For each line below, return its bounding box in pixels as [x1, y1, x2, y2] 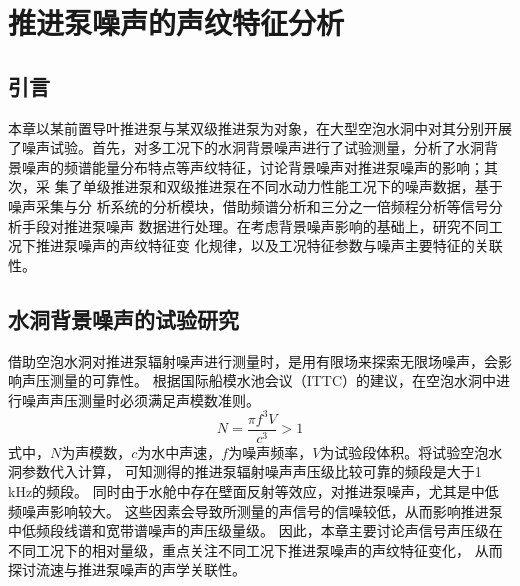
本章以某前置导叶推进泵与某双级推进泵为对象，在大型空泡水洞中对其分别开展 [8, 117, 512, 138]
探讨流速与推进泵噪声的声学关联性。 [8, 559, 246, 580]
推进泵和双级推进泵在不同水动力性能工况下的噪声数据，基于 [110, 176, 503, 197]
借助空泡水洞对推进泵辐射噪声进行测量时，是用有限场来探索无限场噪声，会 [8, 350, 498, 371]
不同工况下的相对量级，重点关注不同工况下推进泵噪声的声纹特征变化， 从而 [8, 539, 503, 560]
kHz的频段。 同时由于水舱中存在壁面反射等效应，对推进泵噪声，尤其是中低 [8, 481, 499, 502]
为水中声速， [137, 441, 222, 462]
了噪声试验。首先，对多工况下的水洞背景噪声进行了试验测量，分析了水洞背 [8, 137, 498, 158]
